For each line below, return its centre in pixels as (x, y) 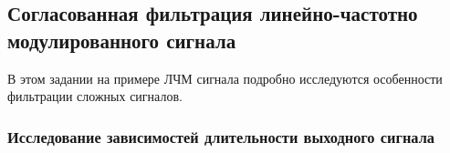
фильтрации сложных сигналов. (95, 96)
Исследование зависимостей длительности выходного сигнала (221, 136)
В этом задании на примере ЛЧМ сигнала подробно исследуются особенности (225, 78)
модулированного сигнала (122, 40)
